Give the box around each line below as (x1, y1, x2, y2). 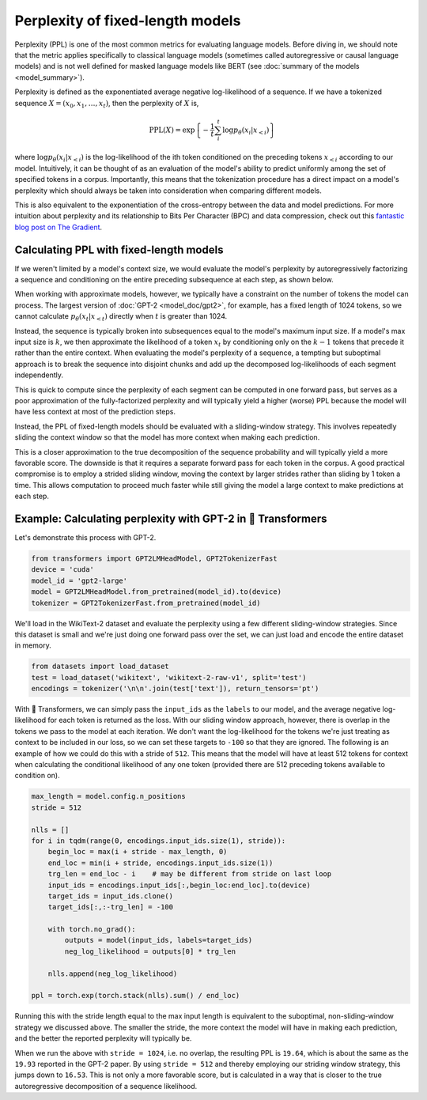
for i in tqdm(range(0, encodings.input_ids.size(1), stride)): (31, 836, 286, 845)
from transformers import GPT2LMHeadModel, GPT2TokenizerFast (31, 554, 278, 563)
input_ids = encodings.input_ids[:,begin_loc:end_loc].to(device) (47, 880, 312, 890)
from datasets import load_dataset (31, 662, 169, 671)
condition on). (14, 771, 61, 781)
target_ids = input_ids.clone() (47, 891, 174, 901)
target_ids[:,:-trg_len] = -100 (47, 902, 174, 912)
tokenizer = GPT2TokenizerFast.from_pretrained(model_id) (31, 598, 261, 607)
